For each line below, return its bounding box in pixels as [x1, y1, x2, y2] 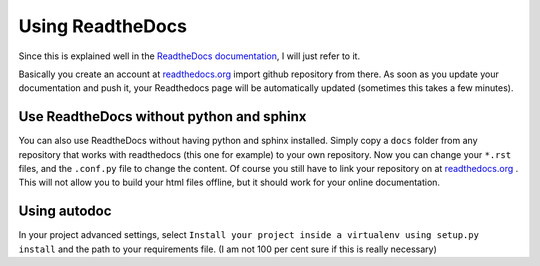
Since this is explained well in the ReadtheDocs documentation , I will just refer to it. [18, 50, 360, 62]
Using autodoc [18, 203, 112, 220]
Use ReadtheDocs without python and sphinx [18, 108, 307, 125]
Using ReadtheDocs [18, 15, 187, 37]
